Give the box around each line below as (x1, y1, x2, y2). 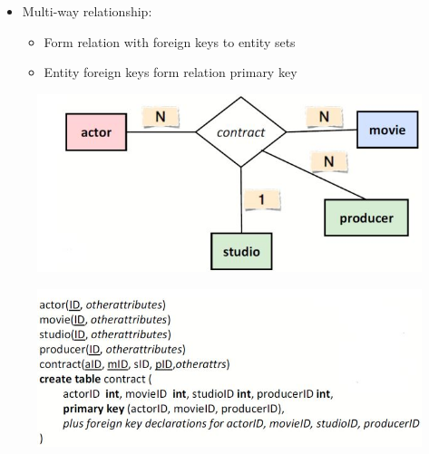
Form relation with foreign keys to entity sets (44, 32, 296, 51)
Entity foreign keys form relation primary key (44, 63, 297, 82)
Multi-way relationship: (22, 2, 152, 20)
